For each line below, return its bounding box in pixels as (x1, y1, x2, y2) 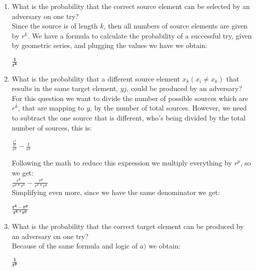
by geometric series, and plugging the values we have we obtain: (11, 40, 207, 50)
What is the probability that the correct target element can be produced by (11, 220, 244, 231)
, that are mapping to (18, 102, 84, 113)
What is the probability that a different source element (11, 73, 180, 83)
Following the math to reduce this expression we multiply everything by (11, 157, 232, 168)
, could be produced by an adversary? (126, 83, 242, 93)
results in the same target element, (11, 83, 118, 93)
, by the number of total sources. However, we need (89, 102, 247, 113)
